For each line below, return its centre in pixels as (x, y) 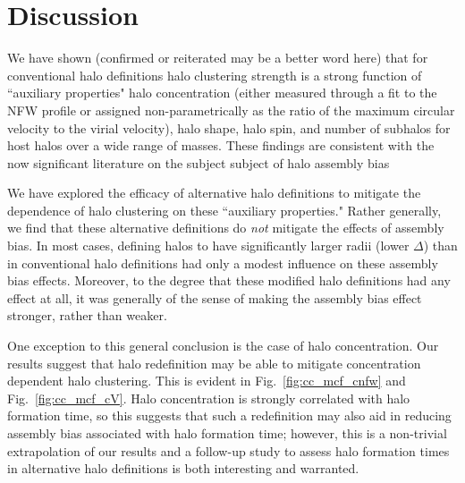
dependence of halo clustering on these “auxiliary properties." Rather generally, (224, 210)
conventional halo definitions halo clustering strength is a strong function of (215, 75)
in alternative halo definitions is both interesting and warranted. (183, 468)
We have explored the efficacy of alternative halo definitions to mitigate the (214, 193)
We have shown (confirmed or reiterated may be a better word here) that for (218, 58)
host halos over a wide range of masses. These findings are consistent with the (221, 145)
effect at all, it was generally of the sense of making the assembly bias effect (215, 297)
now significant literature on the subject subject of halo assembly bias (199, 162)
